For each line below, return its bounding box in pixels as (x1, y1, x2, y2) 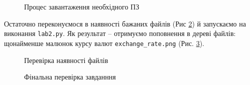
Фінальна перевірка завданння (24, 71, 116, 82)
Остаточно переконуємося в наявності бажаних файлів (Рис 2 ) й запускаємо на (4, 18, 246, 28)
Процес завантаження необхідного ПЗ (24, 1, 140, 11)
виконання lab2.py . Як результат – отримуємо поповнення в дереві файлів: (4, 28, 236, 38)
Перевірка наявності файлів (24, 54, 108, 65)
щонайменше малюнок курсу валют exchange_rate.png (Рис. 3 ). (4, 37, 205, 48)
